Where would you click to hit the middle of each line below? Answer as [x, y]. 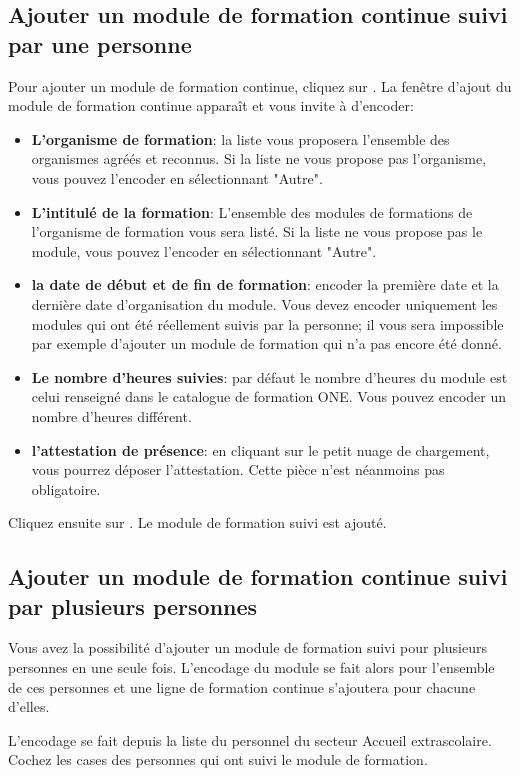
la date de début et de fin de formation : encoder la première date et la [265, 284]
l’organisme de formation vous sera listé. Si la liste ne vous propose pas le [257, 231]
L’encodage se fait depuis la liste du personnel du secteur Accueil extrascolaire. [250, 739]
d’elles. [29, 706]
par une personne [100, 43]
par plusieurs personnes [133, 605]
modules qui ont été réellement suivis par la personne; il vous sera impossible [267, 323]
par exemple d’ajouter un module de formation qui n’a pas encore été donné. [266, 343]
